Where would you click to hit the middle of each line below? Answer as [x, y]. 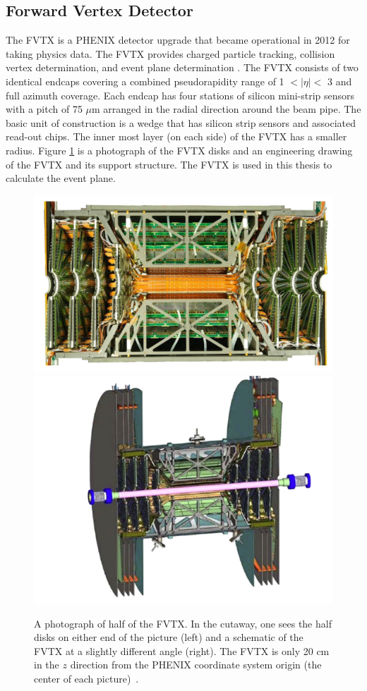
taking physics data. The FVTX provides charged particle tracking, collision [170, 53]
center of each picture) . [86, 678]
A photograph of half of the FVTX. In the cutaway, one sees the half [183, 623]
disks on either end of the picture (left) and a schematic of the [169, 637]
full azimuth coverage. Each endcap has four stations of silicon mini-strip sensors [180, 95]
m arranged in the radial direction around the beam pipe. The [227, 109]
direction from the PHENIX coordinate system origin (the [196, 665]
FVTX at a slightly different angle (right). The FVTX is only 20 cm [182, 650]
